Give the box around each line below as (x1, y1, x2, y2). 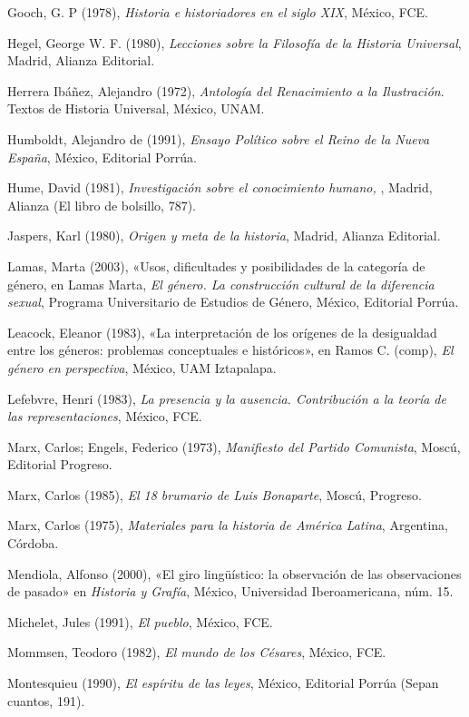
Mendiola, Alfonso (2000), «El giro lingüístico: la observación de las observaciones (7, 564, 462, 583)
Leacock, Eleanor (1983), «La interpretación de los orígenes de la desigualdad (7, 322, 437, 341)
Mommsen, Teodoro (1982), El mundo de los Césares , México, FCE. (7, 643, 386, 662)
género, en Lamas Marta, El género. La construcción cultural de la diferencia (7, 274, 435, 293)
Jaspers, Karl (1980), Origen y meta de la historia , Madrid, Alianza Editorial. (7, 226, 441, 245)
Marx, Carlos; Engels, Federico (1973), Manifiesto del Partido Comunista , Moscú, (7, 437, 461, 456)
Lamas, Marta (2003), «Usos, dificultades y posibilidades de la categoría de (7, 256, 425, 275)
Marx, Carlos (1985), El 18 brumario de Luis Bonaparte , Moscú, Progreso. (7, 485, 422, 504)
